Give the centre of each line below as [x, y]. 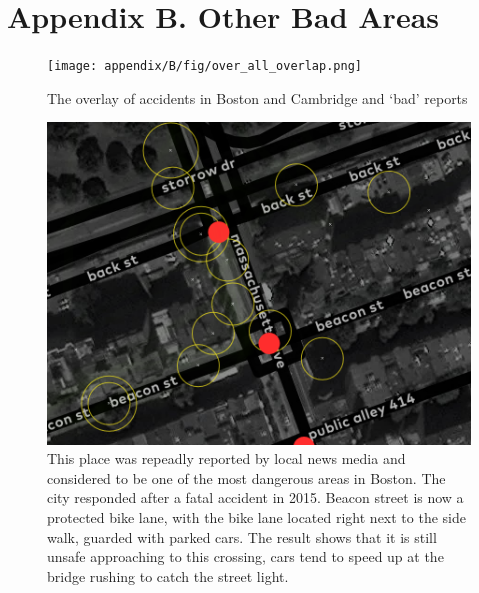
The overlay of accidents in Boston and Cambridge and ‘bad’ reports [257, 97]
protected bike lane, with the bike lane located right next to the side [256, 516]
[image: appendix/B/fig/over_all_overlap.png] [204, 66]
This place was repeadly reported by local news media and [226, 458]
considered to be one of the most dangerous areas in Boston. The [246, 477]
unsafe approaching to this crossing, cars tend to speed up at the [245, 556]
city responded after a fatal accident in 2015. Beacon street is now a [255, 497]
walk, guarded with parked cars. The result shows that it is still [242, 536]
